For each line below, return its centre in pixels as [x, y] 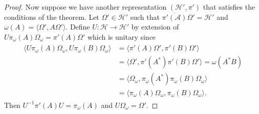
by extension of [155, 27]
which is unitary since [122, 36]
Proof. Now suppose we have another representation [85, 7]
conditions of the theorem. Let [52, 17]
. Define [78, 27]
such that [145, 17]
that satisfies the [229, 7]
